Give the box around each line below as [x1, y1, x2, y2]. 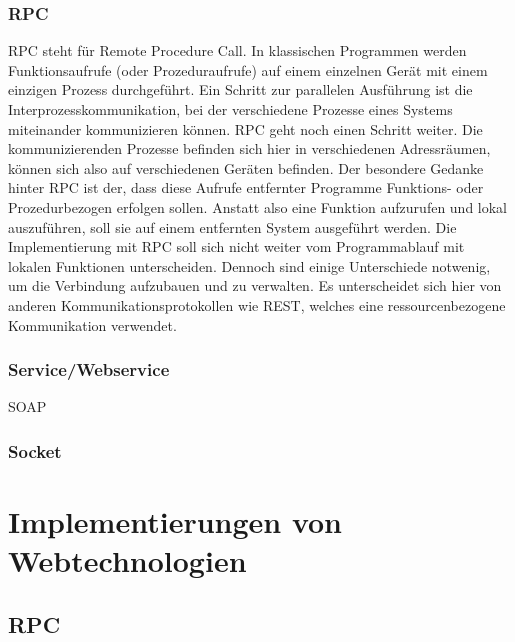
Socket [8, 438, 62, 463]
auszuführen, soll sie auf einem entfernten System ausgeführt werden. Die [8, 216, 457, 237]
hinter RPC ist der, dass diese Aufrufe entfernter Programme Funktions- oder [8, 177, 484, 198]
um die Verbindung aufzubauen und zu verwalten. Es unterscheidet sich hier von [8, 275, 502, 296]
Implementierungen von [8, 500, 343, 541]
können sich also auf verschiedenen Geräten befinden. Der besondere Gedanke [8, 157, 484, 178]
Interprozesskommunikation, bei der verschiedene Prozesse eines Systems [8, 99, 453, 119]
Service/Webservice [8, 357, 170, 382]
